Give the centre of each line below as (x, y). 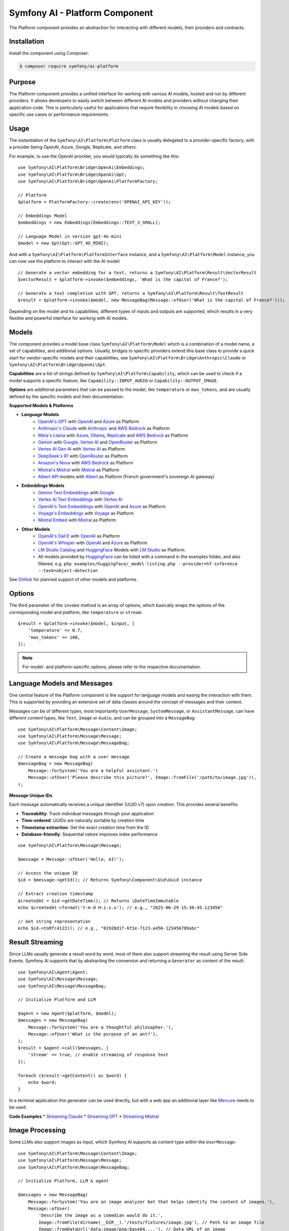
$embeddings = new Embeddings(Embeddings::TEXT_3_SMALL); (89, 223)
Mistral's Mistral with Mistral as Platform (79, 470)
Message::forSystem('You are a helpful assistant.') (93, 770)
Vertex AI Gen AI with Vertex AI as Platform (82, 449)
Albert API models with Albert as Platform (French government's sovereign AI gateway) (126, 476)
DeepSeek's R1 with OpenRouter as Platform (83, 456)
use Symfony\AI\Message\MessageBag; (62, 986)
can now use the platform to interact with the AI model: (65, 261)
